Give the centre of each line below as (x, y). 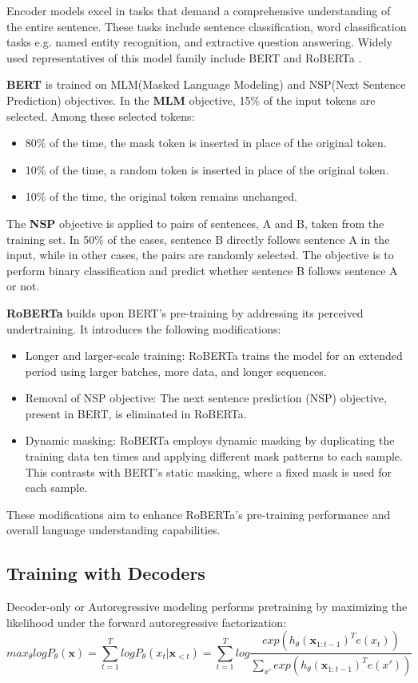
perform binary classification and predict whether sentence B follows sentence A (202, 270)
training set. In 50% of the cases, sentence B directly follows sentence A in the (198, 239)
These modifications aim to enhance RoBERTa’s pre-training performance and (199, 514)
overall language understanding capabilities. (113, 530)
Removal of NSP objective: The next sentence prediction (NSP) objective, (206, 398)
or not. (23, 286)
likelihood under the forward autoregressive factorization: (147, 622)
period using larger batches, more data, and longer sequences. (176, 371)
